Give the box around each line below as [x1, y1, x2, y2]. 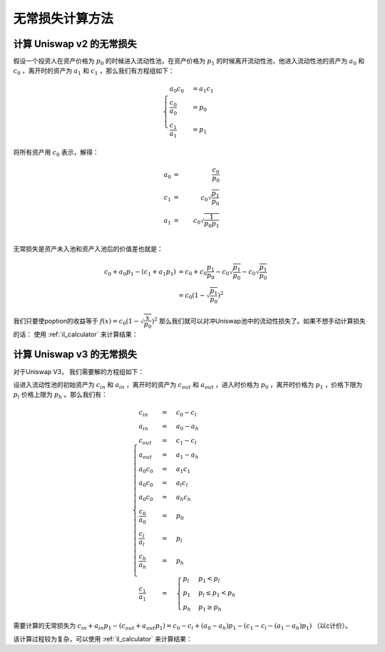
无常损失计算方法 [13, 11, 114, 26]
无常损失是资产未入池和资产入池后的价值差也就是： [13, 244, 163, 253]
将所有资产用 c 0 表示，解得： [13, 148, 99, 158]
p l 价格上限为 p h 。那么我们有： [13, 390, 108, 400]
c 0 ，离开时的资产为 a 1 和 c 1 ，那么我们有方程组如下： [13, 66, 175, 77]
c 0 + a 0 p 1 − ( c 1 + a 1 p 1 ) [103, 267, 176, 277]
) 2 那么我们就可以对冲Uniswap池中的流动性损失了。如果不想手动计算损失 [151, 316, 366, 325]
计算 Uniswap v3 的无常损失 [13, 348, 138, 361]
